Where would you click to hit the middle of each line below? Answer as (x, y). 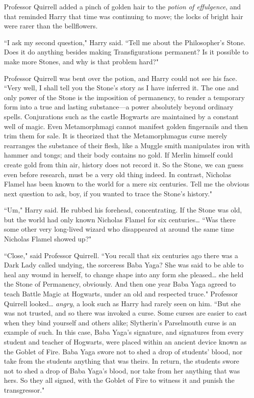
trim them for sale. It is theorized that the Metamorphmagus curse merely (116, 136)
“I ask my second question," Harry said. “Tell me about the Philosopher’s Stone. (125, 42)
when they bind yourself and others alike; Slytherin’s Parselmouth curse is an (120, 322)
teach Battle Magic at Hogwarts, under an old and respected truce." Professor (121, 294)
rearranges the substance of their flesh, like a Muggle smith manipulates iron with (127, 145)
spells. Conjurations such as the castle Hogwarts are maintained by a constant (121, 116)
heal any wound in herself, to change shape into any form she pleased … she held (124, 274)
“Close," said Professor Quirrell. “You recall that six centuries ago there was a (121, 255)
